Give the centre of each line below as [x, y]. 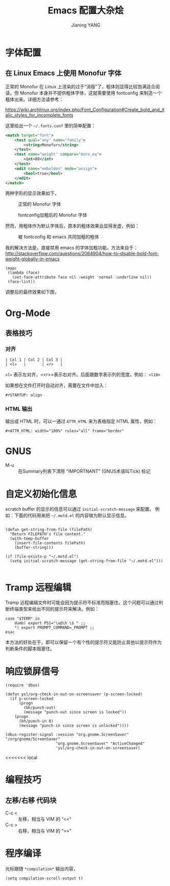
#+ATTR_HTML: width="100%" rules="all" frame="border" [65, 431]
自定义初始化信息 [41, 494]
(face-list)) [21, 282]
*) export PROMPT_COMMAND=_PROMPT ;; [55, 628]
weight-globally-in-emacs [32, 259]
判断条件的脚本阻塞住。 [30, 649]
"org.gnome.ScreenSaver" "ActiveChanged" [100, 744]
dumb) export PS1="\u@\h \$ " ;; [50, 623]
